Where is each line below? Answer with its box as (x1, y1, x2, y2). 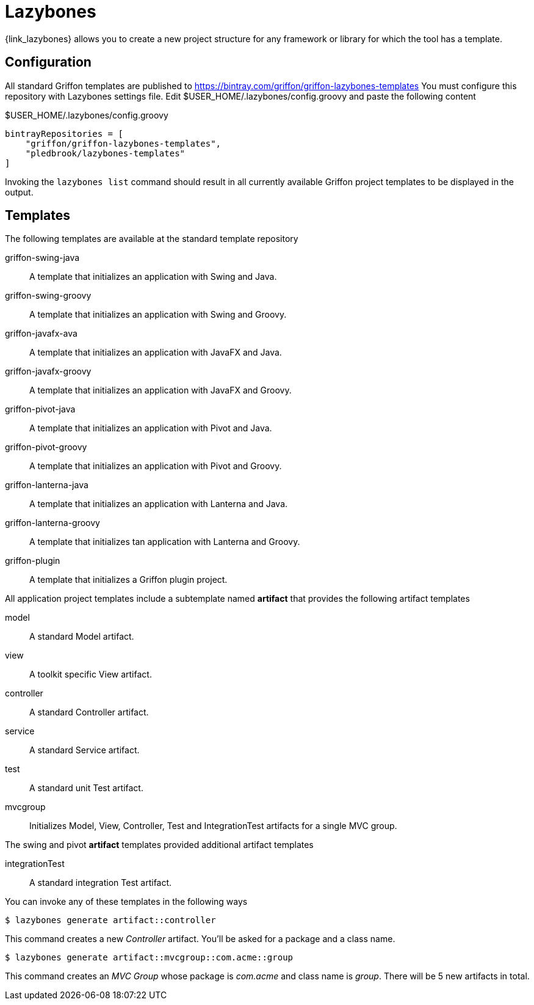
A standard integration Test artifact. (29, 877, 172, 888)
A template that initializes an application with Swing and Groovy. (29, 309, 287, 320)
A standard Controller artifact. (29, 707, 149, 718)
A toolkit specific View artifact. (29, 669, 152, 680)
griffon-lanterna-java (5, 480, 88, 491)
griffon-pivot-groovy (5, 442, 87, 453)
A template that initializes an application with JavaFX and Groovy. (29, 385, 292, 396)
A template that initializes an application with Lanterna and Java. (29, 499, 288, 510)
